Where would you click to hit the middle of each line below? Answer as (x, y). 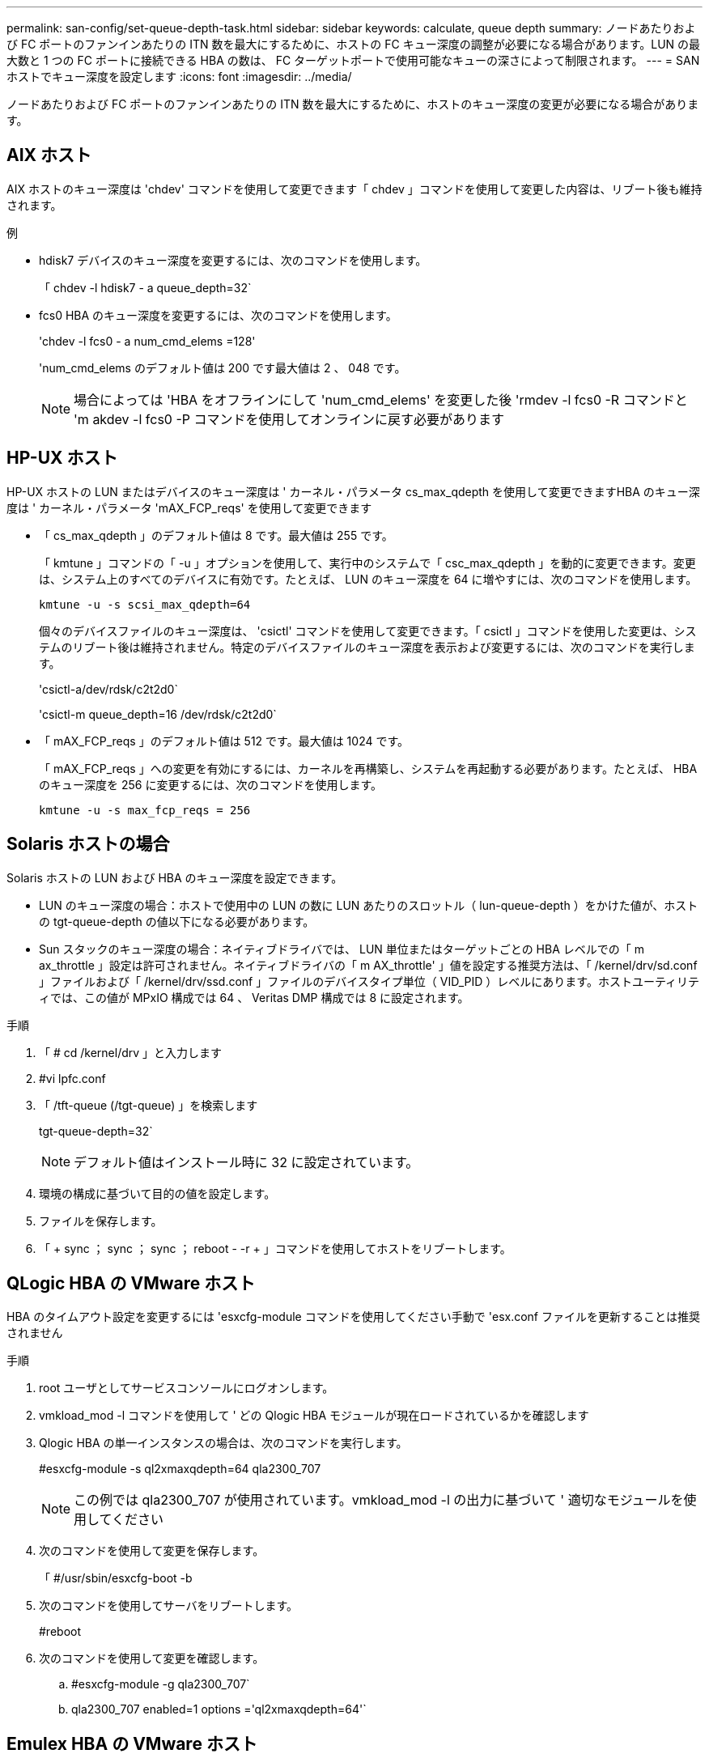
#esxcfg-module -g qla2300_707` (161, 1684)
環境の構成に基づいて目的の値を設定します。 (157, 1193)
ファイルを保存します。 (101, 1221)
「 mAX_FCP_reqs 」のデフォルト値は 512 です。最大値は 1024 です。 (224, 741)
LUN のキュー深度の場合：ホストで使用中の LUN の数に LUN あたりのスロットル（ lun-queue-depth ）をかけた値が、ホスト (369, 905)
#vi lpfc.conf (72, 1078)
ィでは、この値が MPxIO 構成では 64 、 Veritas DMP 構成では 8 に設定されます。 (254, 997)
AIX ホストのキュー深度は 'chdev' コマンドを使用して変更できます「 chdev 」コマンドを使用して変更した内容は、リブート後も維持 (354, 189)
